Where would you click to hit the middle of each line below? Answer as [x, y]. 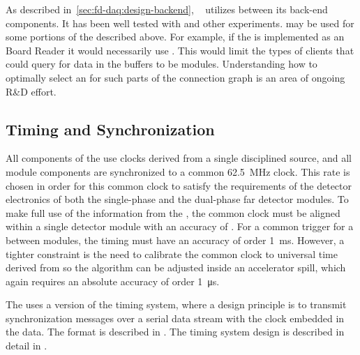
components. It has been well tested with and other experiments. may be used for [180, 23]
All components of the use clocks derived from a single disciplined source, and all [179, 158]
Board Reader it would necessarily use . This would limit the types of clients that [180, 50]
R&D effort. [31, 91]
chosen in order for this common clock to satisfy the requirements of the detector [179, 185]
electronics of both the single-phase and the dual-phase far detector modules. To [177, 199]
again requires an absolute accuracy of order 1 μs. [113, 281]
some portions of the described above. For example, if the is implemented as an [175, 37]
